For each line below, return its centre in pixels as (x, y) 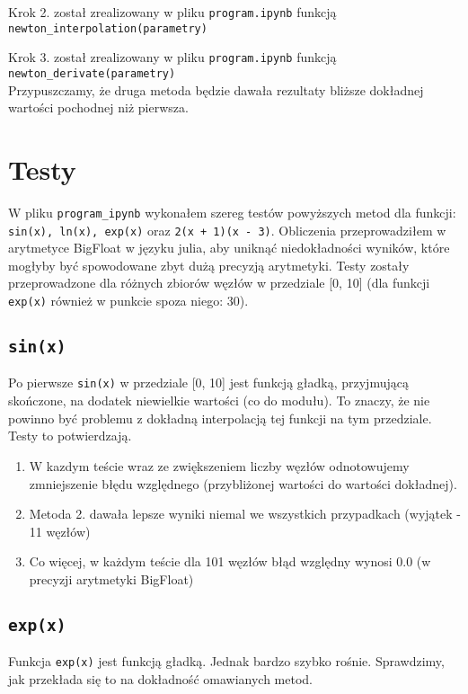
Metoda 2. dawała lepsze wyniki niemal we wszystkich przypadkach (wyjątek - (245, 514)
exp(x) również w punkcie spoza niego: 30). (128, 301)
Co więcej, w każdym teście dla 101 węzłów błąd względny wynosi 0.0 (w (230, 561)
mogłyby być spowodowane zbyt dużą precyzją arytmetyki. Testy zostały (209, 265)
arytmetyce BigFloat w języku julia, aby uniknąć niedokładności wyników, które (229, 248)
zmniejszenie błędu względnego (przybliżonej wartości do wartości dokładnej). (243, 483)
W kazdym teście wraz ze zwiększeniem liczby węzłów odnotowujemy (219, 465)
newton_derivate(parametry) (92, 73)
